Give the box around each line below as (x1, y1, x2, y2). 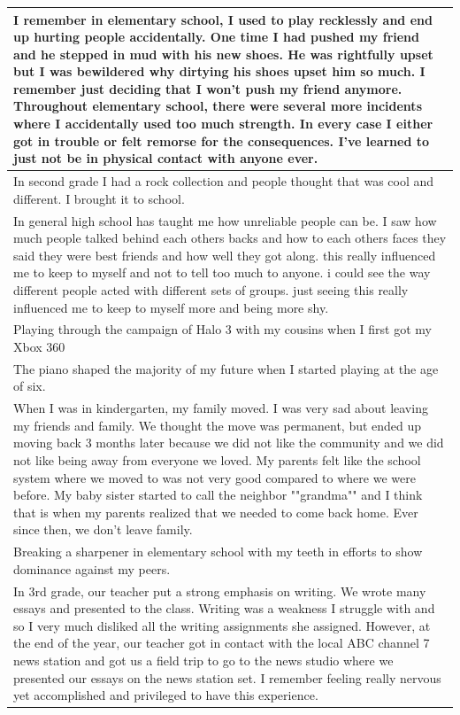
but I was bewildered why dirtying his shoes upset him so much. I (13, 62, 425, 81)
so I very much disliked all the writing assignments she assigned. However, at (13, 616, 431, 634)
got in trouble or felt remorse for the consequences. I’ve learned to (13, 131, 430, 150)
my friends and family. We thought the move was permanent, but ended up (13, 416, 422, 434)
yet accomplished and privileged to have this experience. (13, 686, 318, 704)
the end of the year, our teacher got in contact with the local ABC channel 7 (13, 633, 430, 652)
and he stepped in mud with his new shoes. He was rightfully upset (13, 44, 433, 63)
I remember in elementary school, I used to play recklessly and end (13, 10, 433, 28)
